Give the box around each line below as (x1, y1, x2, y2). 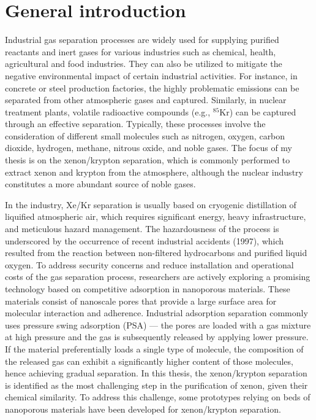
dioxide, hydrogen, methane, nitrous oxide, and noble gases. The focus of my (5, 141, 293, 154)
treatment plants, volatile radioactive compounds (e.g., (5, 105, 211, 118)
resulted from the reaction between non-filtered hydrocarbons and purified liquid (5, 246, 307, 259)
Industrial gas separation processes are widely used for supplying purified (5, 33, 279, 46)
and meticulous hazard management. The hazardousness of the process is (5, 222, 279, 235)
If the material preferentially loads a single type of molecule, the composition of (5, 342, 304, 355)
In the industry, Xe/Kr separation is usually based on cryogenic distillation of (5, 198, 296, 211)
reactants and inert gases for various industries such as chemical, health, (5, 45, 276, 58)
